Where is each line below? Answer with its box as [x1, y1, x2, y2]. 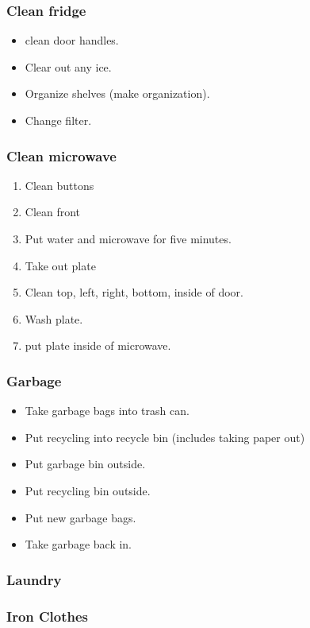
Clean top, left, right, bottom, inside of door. [25, 284, 243, 300]
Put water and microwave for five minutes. [25, 231, 232, 246]
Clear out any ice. [25, 58, 112, 75]
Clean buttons [25, 176, 94, 193]
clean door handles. [25, 32, 119, 48]
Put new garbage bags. [25, 509, 136, 525]
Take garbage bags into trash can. [25, 402, 189, 419]
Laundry [6, 569, 62, 589]
